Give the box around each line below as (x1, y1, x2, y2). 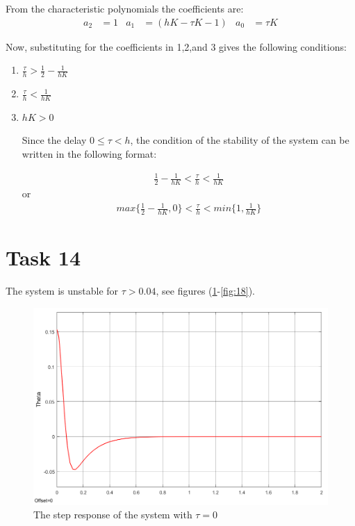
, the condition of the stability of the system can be (130, 133, 349, 147)
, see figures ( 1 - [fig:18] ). (156, 283, 256, 298)
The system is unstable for (6, 283, 119, 298)
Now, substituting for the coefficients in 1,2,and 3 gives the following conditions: (6, 39, 347, 54)
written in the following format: (22, 147, 157, 161)
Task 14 (6, 243, 81, 272)
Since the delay (22, 133, 87, 147)
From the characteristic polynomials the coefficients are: (6, 1, 244, 15)
